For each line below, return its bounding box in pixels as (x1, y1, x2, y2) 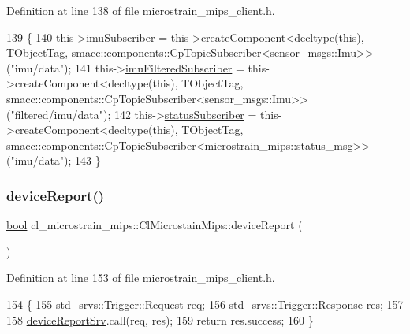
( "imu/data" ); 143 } (6, 152, 101, 169)
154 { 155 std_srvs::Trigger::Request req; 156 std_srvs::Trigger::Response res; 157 (6, 295, 404, 312)
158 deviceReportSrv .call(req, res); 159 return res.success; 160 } (6, 311, 314, 328)
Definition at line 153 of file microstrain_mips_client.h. (6, 269, 275, 286)
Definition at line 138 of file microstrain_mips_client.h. (6, 2, 275, 18)
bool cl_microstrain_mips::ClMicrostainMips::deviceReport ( (6, 217, 303, 233)
